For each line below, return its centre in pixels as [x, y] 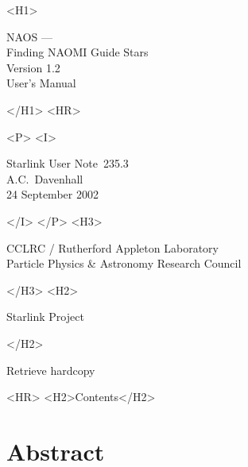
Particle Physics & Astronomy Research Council [124, 263]
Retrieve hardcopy [51, 370]
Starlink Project [45, 316]
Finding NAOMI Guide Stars [77, 52]
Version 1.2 [33, 67]
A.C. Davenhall [45, 178]
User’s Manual [41, 83]
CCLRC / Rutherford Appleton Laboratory [112, 247]
